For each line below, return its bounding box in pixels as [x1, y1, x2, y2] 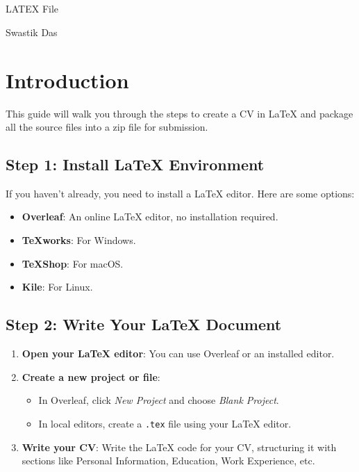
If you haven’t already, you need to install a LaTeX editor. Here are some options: [6, 186, 355, 200]
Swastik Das [6, 24, 58, 39]
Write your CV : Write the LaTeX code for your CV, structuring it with [22, 439, 337, 454]
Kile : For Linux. [22, 279, 93, 294]
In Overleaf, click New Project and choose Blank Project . [38, 393, 279, 407]
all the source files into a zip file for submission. [6, 120, 208, 134]
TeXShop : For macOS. [22, 256, 124, 270]
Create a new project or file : [22, 369, 160, 384]
